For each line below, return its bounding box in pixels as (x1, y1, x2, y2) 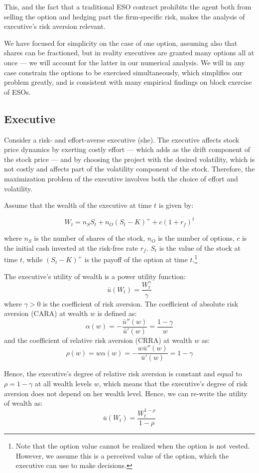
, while (22, 254, 43, 265)
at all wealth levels (34, 378, 92, 388)
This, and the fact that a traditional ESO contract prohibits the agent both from (4, 1, 252, 11)
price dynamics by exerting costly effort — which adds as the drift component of (4, 144, 250, 155)
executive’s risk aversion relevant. (4, 21, 106, 31)
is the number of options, (158, 233, 235, 243)
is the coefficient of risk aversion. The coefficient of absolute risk (43, 298, 239, 309)
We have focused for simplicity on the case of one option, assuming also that (4, 37, 238, 48)
